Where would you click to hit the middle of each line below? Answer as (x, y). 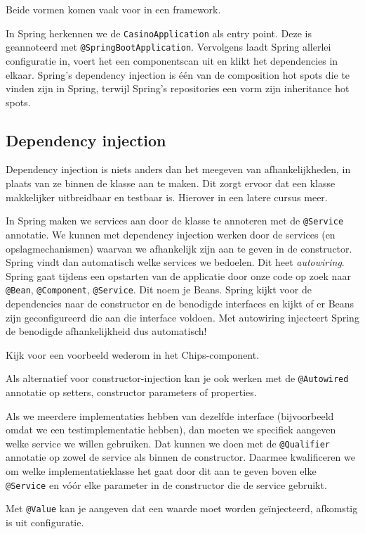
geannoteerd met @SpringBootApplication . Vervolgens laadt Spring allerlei (168, 47)
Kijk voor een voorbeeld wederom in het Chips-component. (133, 354)
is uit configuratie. (45, 522)
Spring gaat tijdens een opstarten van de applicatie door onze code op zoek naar (178, 275)
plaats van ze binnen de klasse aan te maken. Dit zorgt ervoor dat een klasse (171, 183)
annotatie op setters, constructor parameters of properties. (131, 392)
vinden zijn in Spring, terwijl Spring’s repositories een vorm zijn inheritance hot (178, 88)
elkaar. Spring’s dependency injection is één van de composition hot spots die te (178, 74)
